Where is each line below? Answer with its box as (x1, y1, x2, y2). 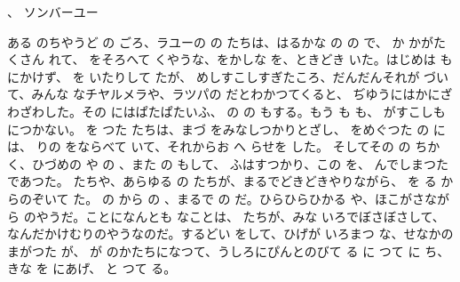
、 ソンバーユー (7, 3, 99, 20)
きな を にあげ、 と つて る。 (7, 259, 177, 278)
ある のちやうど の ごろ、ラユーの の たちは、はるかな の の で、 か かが (7, 32, 434, 51)
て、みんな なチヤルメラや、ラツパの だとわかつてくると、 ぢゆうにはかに (7, 85, 440, 103)
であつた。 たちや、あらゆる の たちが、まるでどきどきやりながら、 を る (7, 172, 437, 190)
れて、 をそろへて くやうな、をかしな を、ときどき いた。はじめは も (48, 50, 453, 68)
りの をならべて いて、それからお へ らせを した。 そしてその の (36, 137, 411, 156)
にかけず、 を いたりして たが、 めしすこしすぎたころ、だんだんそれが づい (7, 67, 449, 85)
